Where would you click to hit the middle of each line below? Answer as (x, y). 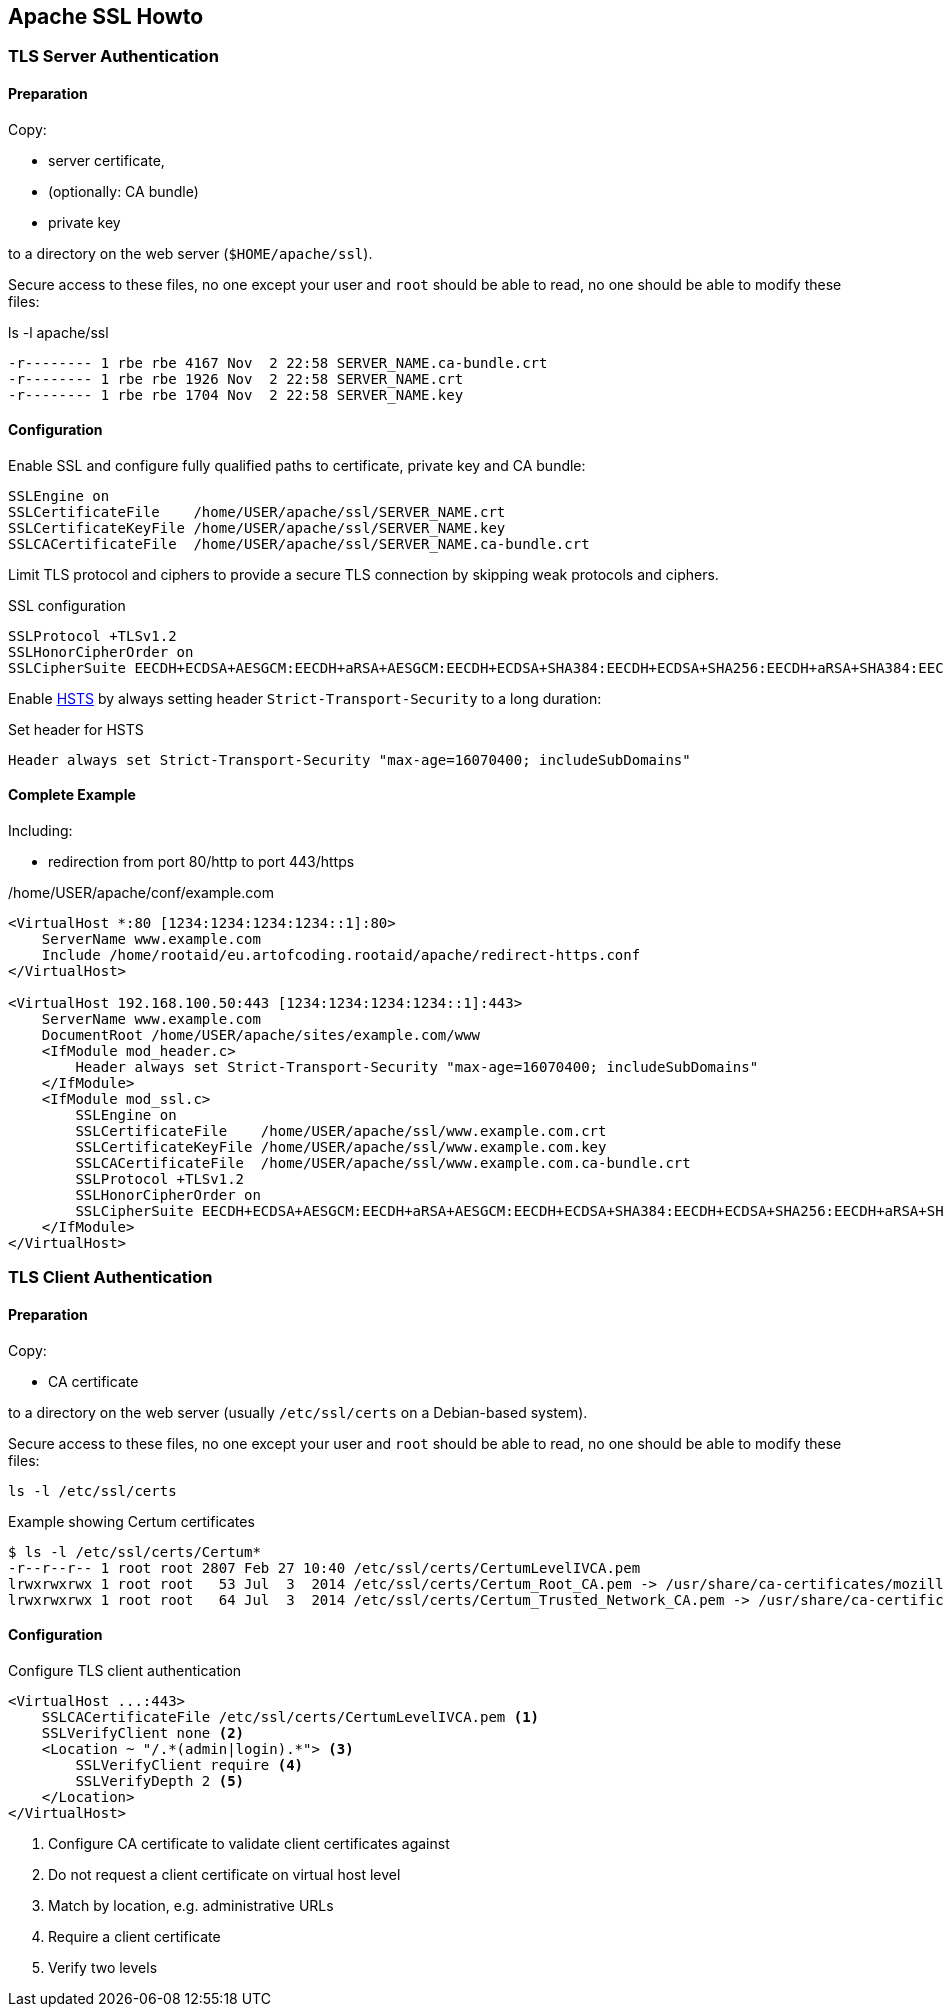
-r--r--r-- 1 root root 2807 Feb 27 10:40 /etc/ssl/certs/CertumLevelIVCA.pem (324, 1567)
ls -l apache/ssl (58, 332)
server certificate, (106, 160)
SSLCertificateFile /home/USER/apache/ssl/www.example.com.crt (341, 1131)
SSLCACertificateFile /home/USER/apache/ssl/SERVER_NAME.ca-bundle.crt (299, 543)
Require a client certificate (134, 1936)
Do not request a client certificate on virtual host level (224, 1874)
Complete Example (72, 795)
